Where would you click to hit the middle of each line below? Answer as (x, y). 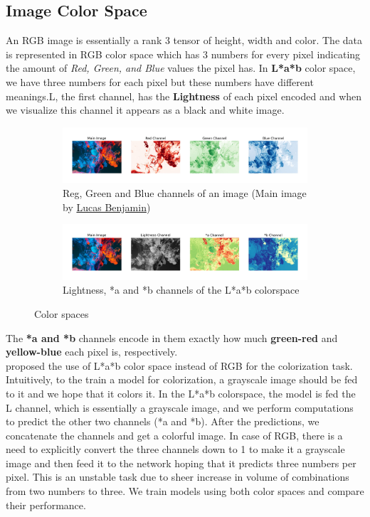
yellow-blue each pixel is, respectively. (92, 352)
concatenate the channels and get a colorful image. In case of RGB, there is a (174, 435)
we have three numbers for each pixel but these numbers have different (160, 81)
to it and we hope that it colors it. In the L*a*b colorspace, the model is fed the (181, 393)
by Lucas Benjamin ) (107, 207)
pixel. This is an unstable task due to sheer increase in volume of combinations (178, 477)
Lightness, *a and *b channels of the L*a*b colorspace (181, 290)
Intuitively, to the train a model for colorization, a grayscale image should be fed (182, 379)
